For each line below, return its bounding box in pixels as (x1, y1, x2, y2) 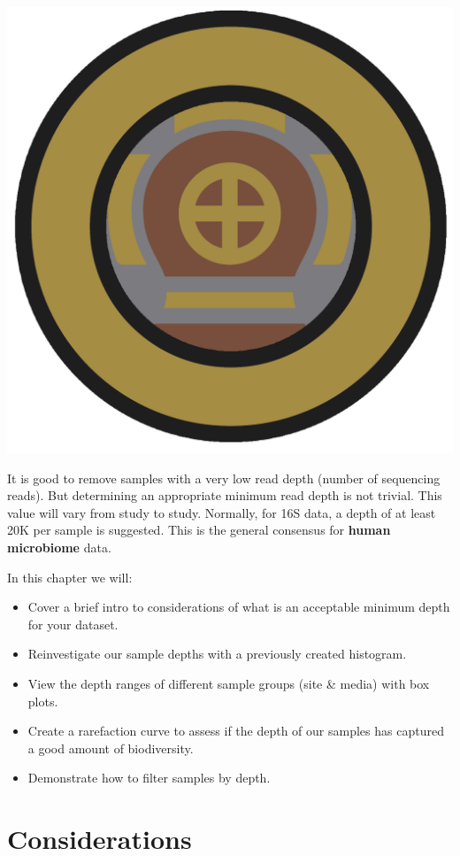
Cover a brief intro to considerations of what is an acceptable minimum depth (27, 598, 450, 616)
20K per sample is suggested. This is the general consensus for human (7, 521, 391, 539)
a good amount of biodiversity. (27, 738, 194, 757)
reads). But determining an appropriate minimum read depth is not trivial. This (7, 486, 442, 505)
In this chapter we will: (7, 567, 133, 586)
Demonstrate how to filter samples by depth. (27, 768, 271, 787)
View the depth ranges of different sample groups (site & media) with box (27, 674, 430, 692)
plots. (27, 691, 58, 710)
